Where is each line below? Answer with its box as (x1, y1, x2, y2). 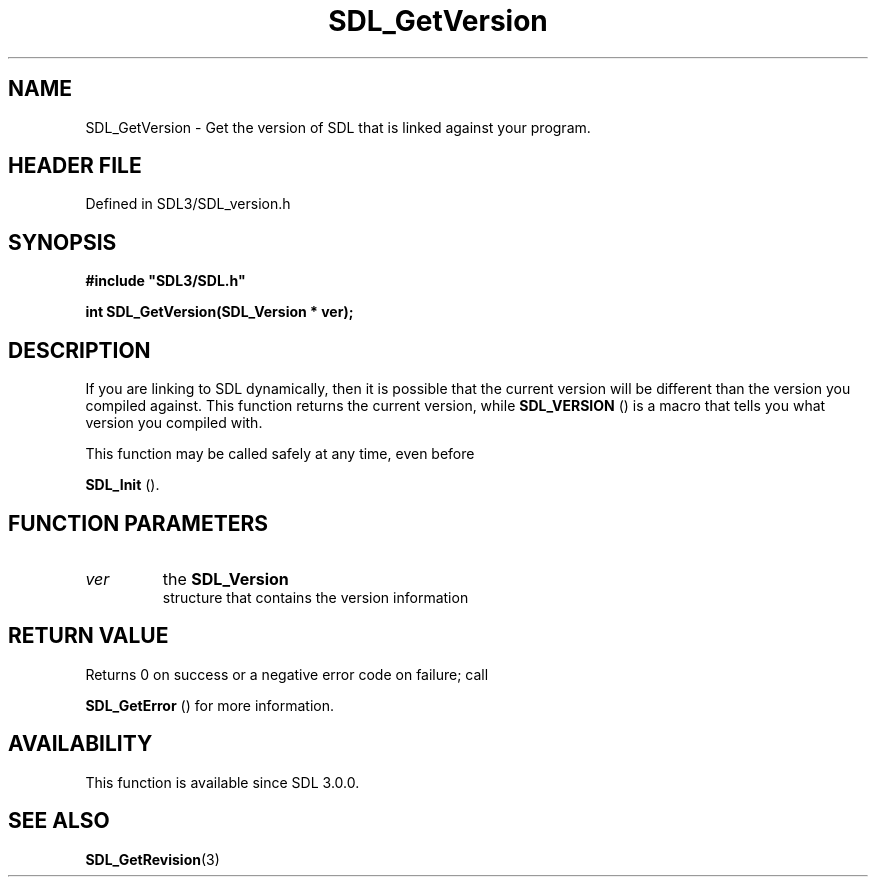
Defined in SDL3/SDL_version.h (85, 195, 291, 213)
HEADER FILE (8, 153, 142, 179)
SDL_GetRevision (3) (85, 850, 220, 868)
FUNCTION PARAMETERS (8, 510, 268, 536)
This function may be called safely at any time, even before (85, 445, 475, 463)
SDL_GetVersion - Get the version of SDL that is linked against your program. (85, 118, 591, 136)
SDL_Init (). (85, 476, 160, 494)
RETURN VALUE (8, 623, 169, 649)
